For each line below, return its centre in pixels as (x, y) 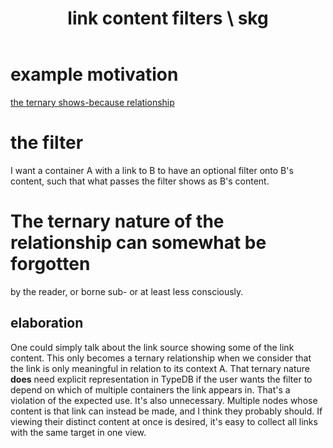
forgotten (50, 264)
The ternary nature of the (117, 221)
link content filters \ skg (168, 18)
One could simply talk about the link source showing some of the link (152, 347)
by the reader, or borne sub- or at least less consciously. (127, 291)
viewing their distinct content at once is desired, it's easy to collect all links (164, 421)
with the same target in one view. (78, 432)
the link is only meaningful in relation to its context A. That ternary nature (160, 368)
